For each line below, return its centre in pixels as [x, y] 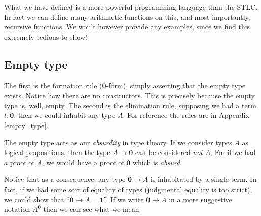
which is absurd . [157, 162]
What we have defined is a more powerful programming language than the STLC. [131, 7]
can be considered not [169, 152]
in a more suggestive [200, 199]
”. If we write [124, 199]
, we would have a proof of [83, 162]
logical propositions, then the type [57, 152]
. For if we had [233, 152]
